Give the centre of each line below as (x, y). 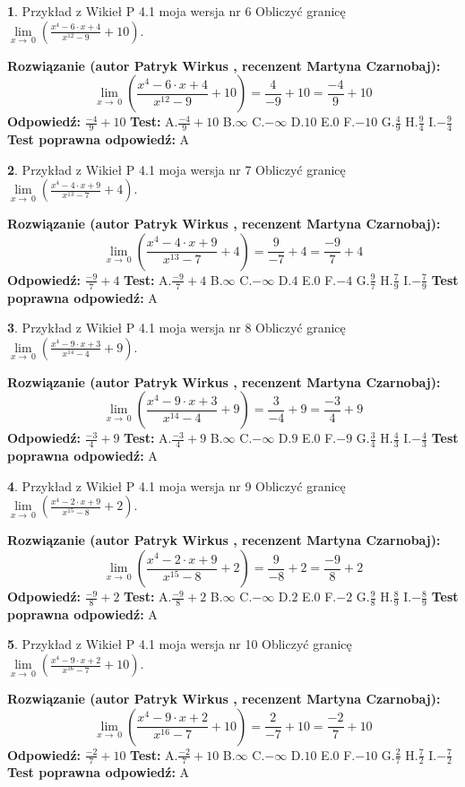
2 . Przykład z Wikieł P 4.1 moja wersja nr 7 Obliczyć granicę (177, 169)
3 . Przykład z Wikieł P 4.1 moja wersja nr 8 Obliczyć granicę (177, 328)
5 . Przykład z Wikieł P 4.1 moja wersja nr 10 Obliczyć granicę (180, 644)
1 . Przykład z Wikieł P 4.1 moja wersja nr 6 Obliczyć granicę (177, 11)
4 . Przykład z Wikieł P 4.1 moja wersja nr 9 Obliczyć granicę (177, 485)
